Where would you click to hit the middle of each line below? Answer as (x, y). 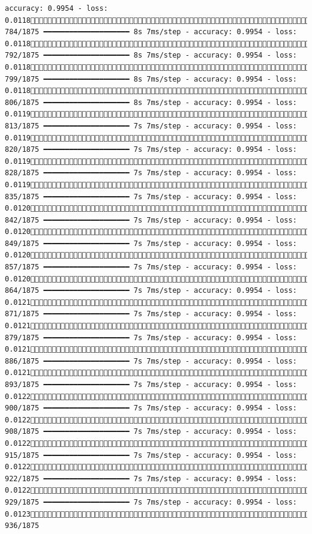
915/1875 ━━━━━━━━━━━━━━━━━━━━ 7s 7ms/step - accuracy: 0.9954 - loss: (151, 455)
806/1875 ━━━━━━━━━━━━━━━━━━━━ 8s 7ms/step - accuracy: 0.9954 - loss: (151, 102)
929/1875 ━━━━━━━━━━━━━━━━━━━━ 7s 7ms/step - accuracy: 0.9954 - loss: (151, 502)
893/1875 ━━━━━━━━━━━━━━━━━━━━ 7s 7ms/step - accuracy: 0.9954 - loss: (151, 385)
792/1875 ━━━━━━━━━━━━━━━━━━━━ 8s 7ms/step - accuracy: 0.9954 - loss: (151, 55)
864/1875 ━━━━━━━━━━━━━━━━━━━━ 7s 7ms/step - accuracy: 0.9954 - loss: (151, 291)
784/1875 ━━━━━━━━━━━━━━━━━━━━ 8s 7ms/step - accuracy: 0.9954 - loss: (151, 32)
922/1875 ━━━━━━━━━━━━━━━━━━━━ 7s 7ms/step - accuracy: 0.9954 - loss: (151, 478)
